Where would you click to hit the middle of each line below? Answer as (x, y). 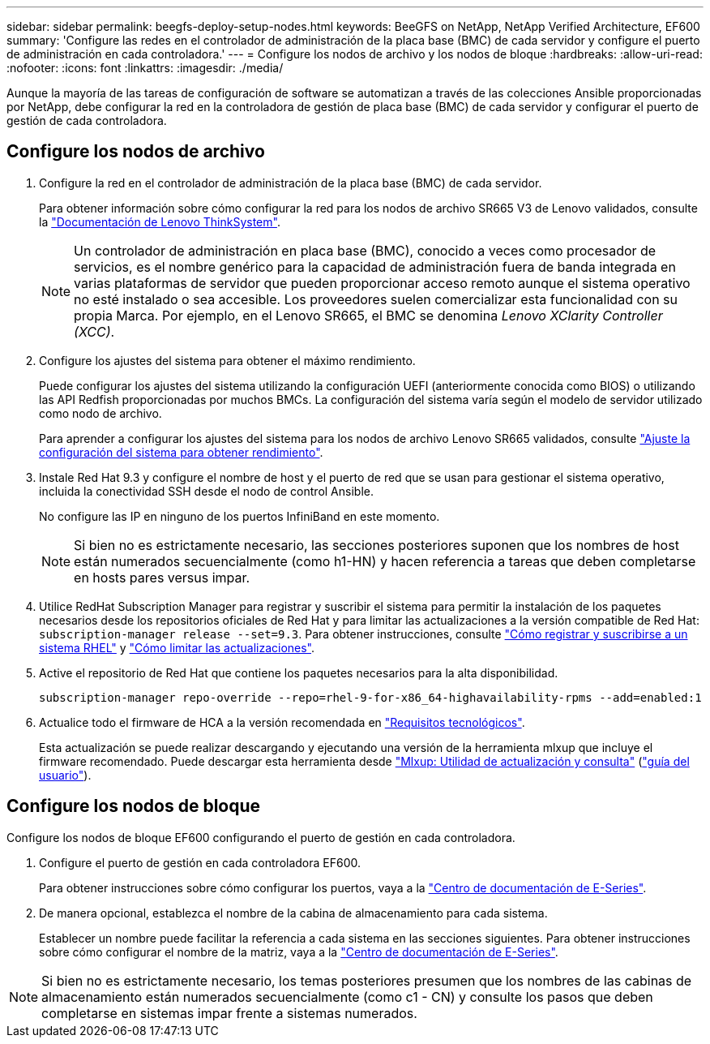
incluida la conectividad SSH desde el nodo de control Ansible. (206, 491)
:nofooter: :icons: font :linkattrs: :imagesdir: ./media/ (145, 68)
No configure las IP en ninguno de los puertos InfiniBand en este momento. (240, 516)
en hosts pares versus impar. (162, 577)
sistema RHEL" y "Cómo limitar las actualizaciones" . (177, 647)
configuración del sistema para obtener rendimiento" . (181, 452)
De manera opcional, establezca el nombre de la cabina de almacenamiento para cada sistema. (293, 913)
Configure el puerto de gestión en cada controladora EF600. (200, 862)
